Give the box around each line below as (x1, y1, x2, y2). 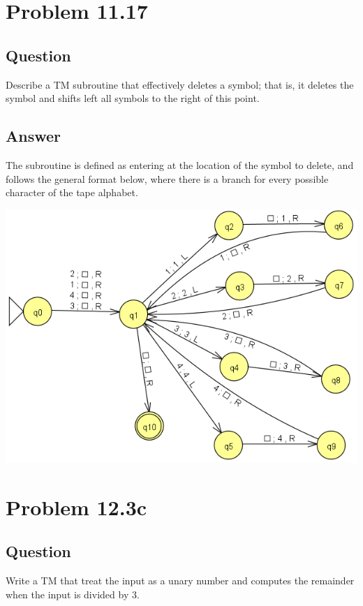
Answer (6, 125, 61, 147)
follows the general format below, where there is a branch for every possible (6, 171, 329, 186)
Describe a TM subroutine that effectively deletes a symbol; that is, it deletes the (6, 77, 354, 91)
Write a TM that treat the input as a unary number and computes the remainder (6, 573, 355, 588)
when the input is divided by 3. (6, 586, 140, 601)
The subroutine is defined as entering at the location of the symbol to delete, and (6, 157, 354, 172)
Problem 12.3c (6, 492, 147, 521)
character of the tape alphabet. (6, 185, 138, 200)
